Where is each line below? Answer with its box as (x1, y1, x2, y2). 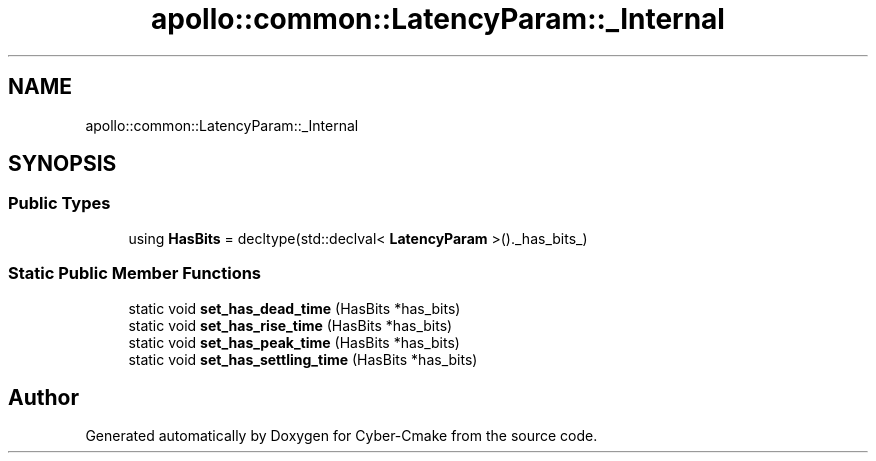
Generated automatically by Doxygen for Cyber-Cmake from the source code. (85, 427, 598, 445)
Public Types (8, 193, 111, 214)
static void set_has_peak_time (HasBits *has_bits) (128, 333, 460, 351)
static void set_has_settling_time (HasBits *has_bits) (128, 350, 478, 368)
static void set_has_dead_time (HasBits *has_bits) (128, 299, 461, 317)
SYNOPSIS (8, 151, 117, 177)
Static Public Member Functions (8, 263, 262, 284)
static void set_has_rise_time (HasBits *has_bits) (128, 316, 453, 334)
